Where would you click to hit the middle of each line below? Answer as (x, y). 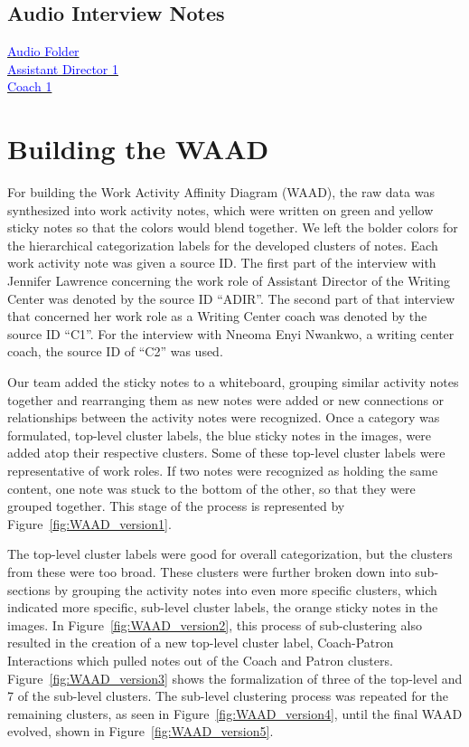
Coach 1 (30, 86)
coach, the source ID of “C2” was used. (115, 351)
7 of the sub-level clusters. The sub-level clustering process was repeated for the (228, 696)
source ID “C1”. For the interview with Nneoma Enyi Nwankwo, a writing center (231, 333)
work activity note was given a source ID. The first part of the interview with (222, 263)
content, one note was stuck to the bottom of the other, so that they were (211, 488)
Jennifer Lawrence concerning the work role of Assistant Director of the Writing (229, 281)
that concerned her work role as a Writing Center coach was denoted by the (217, 316)
